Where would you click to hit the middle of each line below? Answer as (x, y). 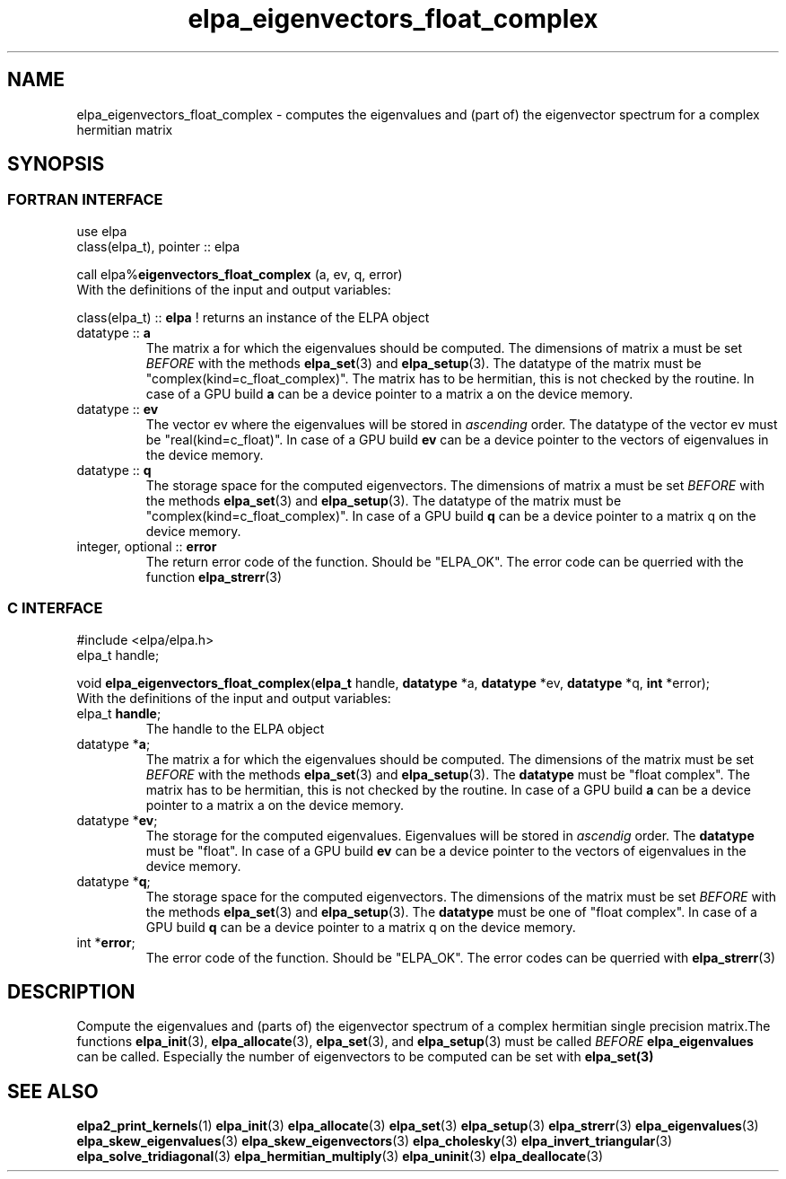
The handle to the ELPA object (235, 728)
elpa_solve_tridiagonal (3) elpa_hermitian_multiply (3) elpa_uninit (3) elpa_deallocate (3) (340, 1157)
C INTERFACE (55, 608)
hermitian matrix (125, 129)
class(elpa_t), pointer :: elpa (158, 246)
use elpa (102, 231)
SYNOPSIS (56, 164)
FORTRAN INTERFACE (85, 200)
